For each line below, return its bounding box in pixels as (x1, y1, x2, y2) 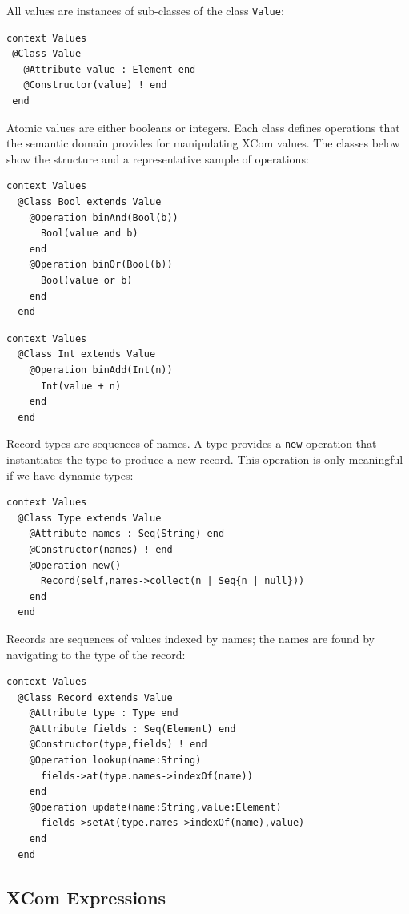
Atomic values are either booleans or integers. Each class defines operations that (6, 119, 400, 135)
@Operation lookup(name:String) (29, 755, 202, 767)
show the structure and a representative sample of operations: (6, 150, 309, 167)
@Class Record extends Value (18, 691, 173, 703)
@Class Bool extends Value (18, 196, 162, 207)
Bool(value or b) (40, 274, 133, 286)
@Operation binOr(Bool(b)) (29, 259, 173, 271)
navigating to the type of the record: (6, 646, 186, 662)
